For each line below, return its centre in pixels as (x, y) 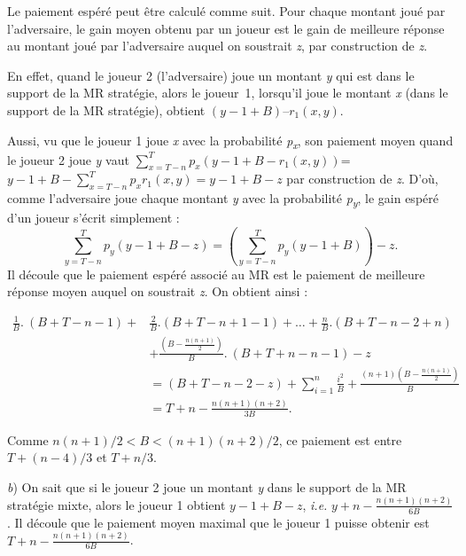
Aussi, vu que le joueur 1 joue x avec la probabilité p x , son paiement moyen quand (230, 141)
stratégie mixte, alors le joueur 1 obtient (116, 504)
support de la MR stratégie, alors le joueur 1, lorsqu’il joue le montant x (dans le (228, 93)
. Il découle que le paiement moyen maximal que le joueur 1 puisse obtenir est (218, 522)
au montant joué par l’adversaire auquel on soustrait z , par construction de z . (217, 46)
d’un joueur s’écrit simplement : (93, 218)
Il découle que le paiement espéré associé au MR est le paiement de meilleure (216, 274)
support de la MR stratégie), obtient (106, 110)
